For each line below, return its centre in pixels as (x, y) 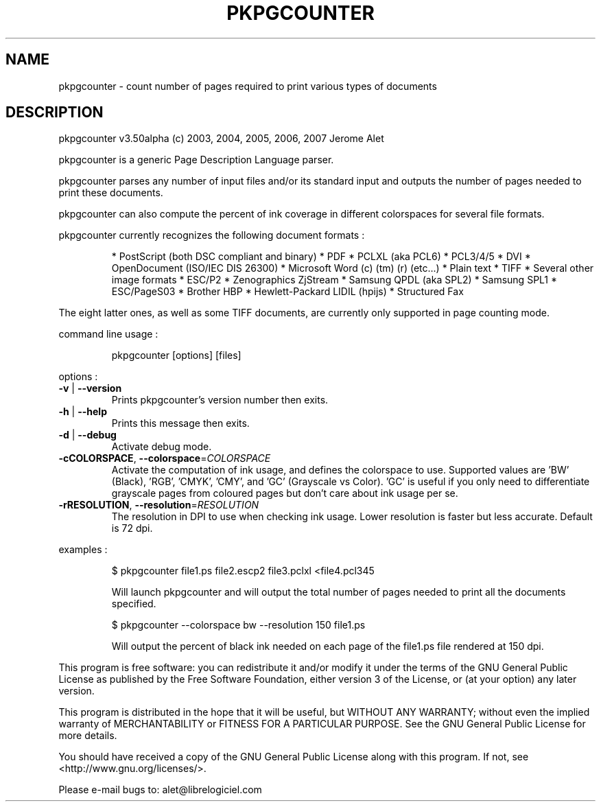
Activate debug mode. (162, 447)
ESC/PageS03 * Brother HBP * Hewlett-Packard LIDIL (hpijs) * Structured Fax (287, 292)
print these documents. (111, 193)
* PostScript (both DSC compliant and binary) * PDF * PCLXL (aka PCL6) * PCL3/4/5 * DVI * (321, 257)
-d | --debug (87, 435)
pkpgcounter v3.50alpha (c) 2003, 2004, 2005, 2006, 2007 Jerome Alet (221, 139)
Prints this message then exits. (180, 423)
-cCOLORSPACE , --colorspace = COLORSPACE (165, 458)
